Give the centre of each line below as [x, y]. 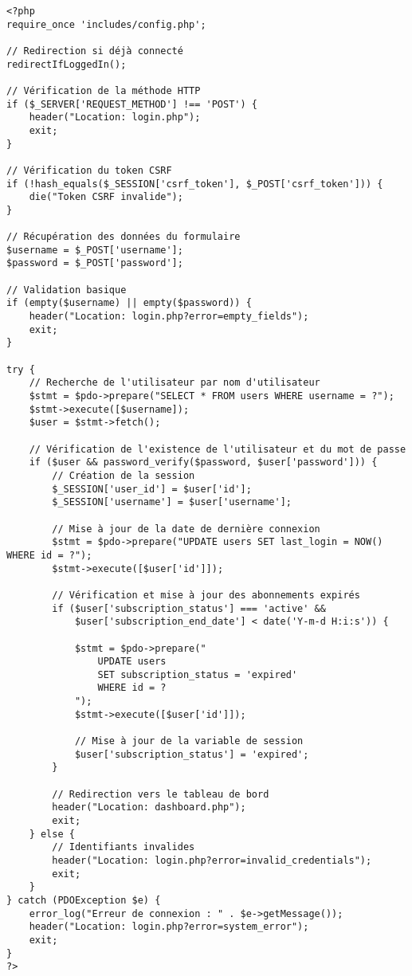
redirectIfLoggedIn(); [67, 64]
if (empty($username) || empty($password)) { [129, 303]
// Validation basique [67, 290]
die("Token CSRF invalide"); [106, 197]
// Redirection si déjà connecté [95, 51]
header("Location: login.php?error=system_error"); [169, 927]
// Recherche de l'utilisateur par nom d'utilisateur [175, 383]
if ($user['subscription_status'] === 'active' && [189, 608]
